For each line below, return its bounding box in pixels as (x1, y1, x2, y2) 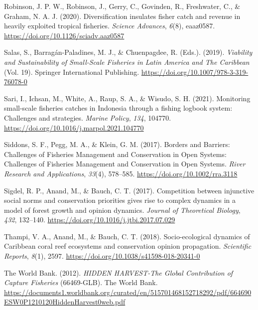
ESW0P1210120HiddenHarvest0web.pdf (4, 297, 126, 307)
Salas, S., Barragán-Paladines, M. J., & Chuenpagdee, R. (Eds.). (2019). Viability (4, 47, 253, 57)
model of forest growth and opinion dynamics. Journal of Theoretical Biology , (4, 204, 241, 215)
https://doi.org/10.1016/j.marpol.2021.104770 (4, 122, 144, 133)
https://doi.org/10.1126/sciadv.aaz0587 (4, 30, 125, 40)
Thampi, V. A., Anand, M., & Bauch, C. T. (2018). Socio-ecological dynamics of (4, 231, 250, 241)
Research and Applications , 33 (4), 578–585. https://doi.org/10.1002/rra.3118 (4, 168, 238, 178)
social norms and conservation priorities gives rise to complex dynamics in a (4, 195, 236, 205)
